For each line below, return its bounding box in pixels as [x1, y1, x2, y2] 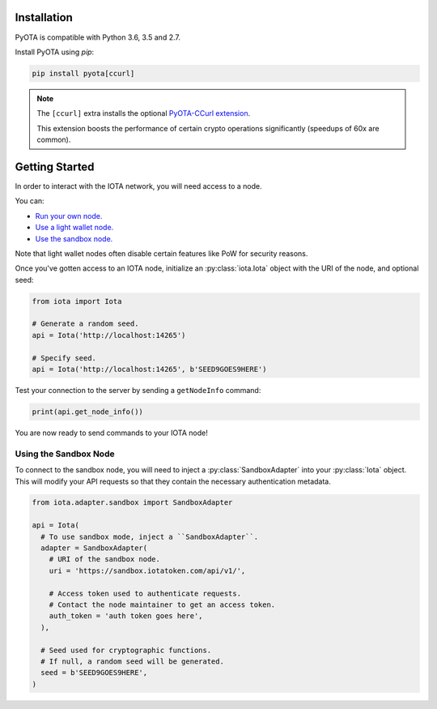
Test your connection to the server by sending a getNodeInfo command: [15, 386, 261, 395]
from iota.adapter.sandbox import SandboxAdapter [32, 498, 233, 507]
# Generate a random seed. [32, 319, 139, 328]
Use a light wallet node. [35, 223, 114, 233]
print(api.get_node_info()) [32, 407, 143, 416]
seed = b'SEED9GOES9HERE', [40, 668, 148, 677]
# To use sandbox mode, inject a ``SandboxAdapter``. [40, 532, 259, 541]
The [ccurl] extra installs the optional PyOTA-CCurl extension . [36, 109, 251, 118]
